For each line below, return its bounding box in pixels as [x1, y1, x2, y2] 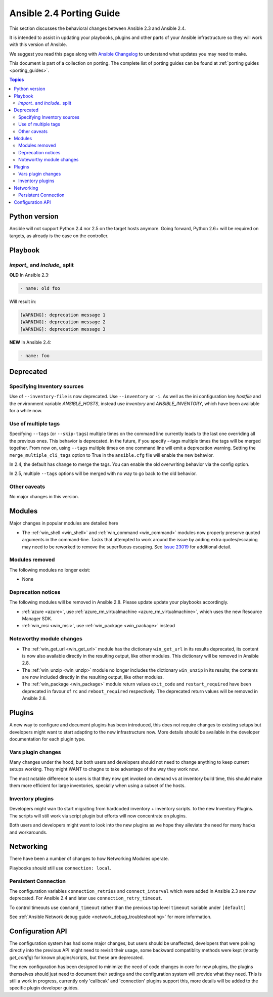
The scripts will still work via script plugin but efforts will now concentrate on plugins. [9, 812, 187, 819]
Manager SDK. [22, 615, 53, 622]
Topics [9, 76, 24, 82]
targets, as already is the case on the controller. [9, 233, 109, 239]
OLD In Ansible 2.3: [9, 272, 50, 278]
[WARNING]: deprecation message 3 [20, 326, 106, 332]
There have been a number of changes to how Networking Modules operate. [9, 855, 169, 862]
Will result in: [9, 298, 36, 305]
